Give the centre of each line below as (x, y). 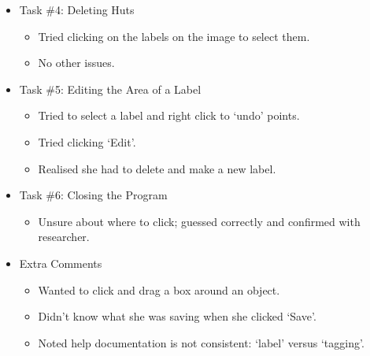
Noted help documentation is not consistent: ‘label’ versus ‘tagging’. (201, 342)
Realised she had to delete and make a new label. (157, 168)
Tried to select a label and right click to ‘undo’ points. (169, 115)
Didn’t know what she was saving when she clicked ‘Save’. (177, 316)
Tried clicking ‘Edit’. (87, 141)
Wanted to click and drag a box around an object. (159, 289)
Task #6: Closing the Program (93, 195)
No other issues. (76, 63)
